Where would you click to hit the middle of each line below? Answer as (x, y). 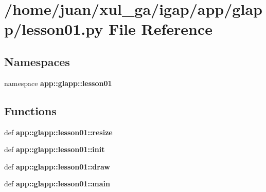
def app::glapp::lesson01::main (57, 184)
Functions (30, 110)
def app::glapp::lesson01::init (55, 149)
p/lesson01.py (54, 29)
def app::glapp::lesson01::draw (57, 166)
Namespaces (37, 61)
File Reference (161, 29)
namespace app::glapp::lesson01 (58, 83)
